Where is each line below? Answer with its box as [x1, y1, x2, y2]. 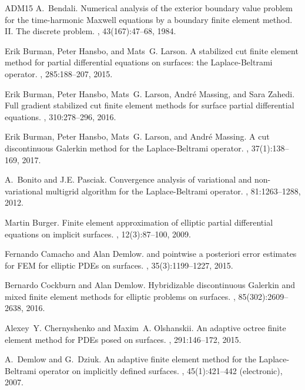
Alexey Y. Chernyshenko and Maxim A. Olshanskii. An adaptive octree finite [5, 322, 286, 334]
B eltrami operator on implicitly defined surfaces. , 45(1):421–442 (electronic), [5, 364, 283, 376]
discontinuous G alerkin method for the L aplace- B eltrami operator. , [5, 141, 249, 154]
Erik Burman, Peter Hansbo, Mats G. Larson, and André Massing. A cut [5, 130, 270, 143]
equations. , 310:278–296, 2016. [5, 110, 116, 123]
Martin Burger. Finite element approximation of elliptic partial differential [5, 216, 273, 228]
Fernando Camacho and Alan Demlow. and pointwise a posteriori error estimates [5, 247, 297, 260]
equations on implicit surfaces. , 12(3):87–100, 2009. [5, 227, 191, 240]
